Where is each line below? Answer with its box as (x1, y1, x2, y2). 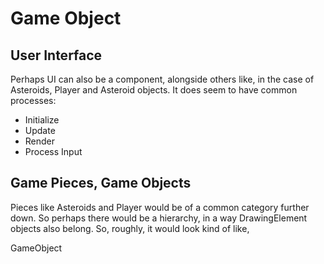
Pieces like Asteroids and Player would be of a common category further (10, 201, 310, 213)
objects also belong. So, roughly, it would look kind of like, (10, 222, 250, 234)
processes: (10, 95, 57, 106)
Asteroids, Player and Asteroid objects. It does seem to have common (10, 84, 298, 96)
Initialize (24, 114, 60, 126)
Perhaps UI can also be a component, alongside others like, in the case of (10, 73, 315, 85)
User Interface (10, 47, 103, 64)
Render (24, 135, 56, 147)
